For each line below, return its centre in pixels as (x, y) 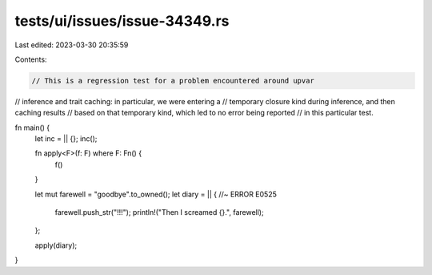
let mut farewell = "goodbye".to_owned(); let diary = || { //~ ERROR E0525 (156, 194)
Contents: (31, 59)
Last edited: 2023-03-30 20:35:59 (72, 45)
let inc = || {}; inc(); (66, 139)
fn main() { (32, 127)
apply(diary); (56, 245)
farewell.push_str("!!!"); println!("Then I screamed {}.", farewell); (159, 212)
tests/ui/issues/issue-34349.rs (122, 21)
